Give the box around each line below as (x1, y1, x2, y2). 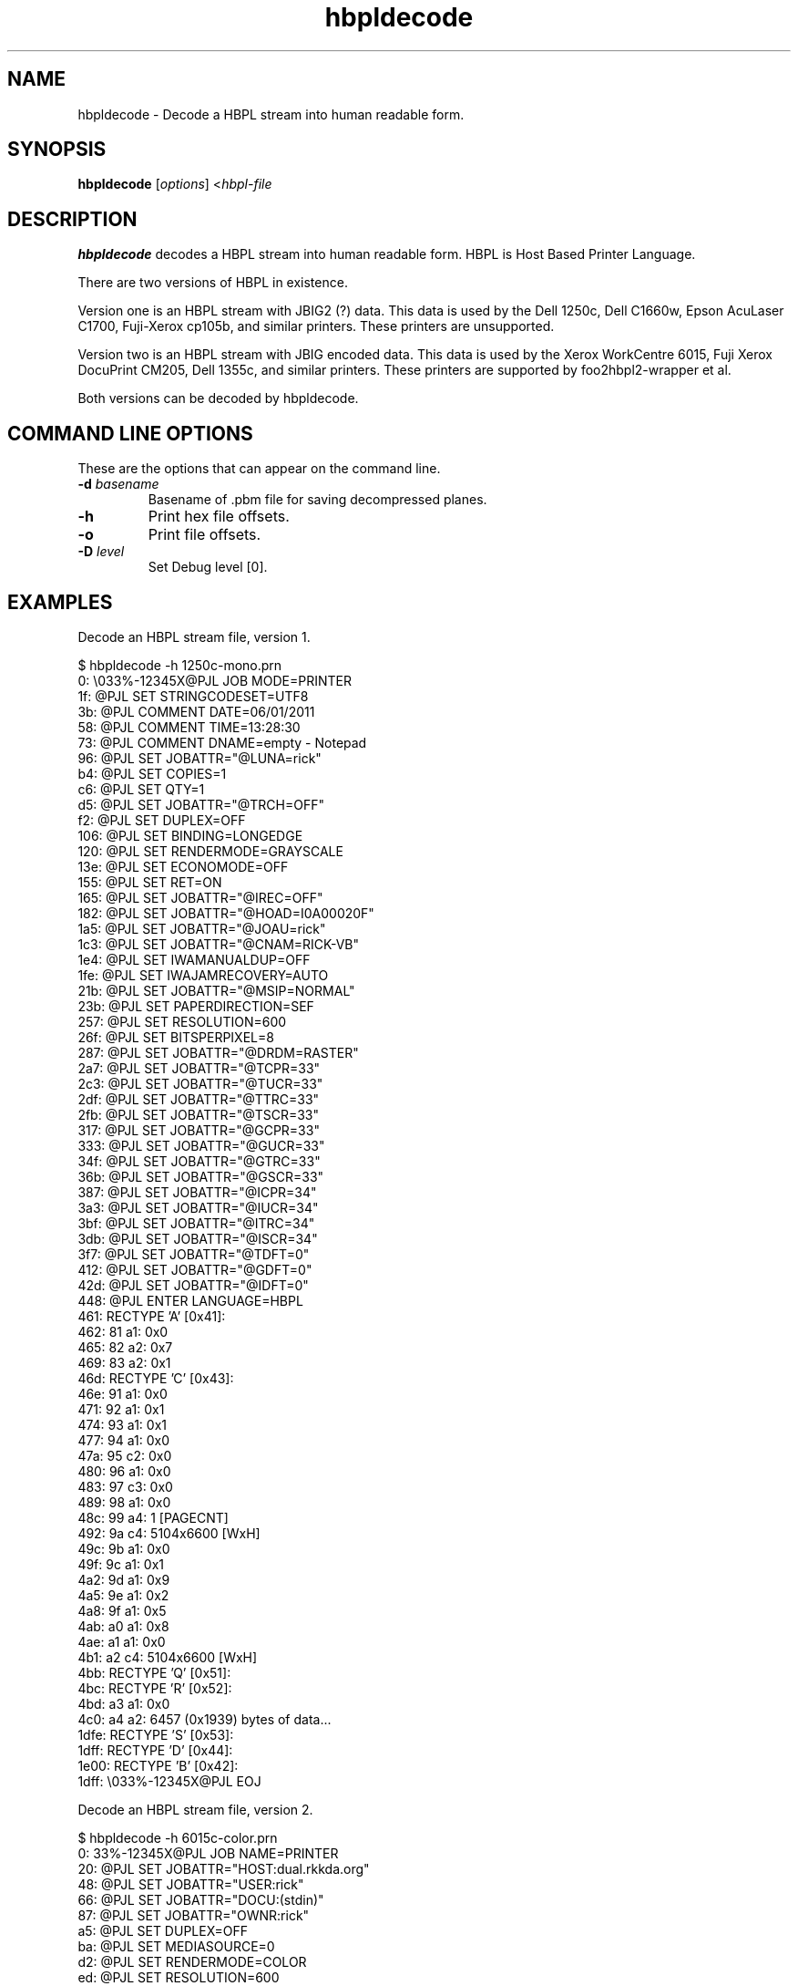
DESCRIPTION (7, 207, 138, 231)
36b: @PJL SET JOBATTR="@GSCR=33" (77, 1168, 324, 1184)
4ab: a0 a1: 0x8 (77, 1618, 169, 1634)
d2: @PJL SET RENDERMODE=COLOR (77, 1953, 307, 1970)
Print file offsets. (148, 525, 261, 544)
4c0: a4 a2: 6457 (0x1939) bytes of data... (77, 1711, 332, 1727)
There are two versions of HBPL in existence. (77, 274, 348, 291)
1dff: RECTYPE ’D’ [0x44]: (77, 1742, 233, 1758)
